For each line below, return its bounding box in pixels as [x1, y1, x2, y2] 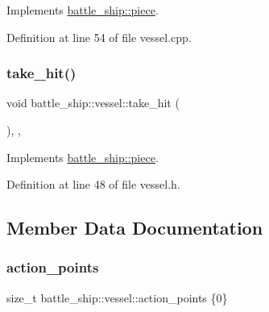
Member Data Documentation [6, 215, 263, 240]
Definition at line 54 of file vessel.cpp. [6, 28, 192, 45]
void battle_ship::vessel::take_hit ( [6, 94, 180, 111]
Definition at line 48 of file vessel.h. [6, 176, 180, 193]
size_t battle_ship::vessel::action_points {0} [6, 289, 228, 306]
